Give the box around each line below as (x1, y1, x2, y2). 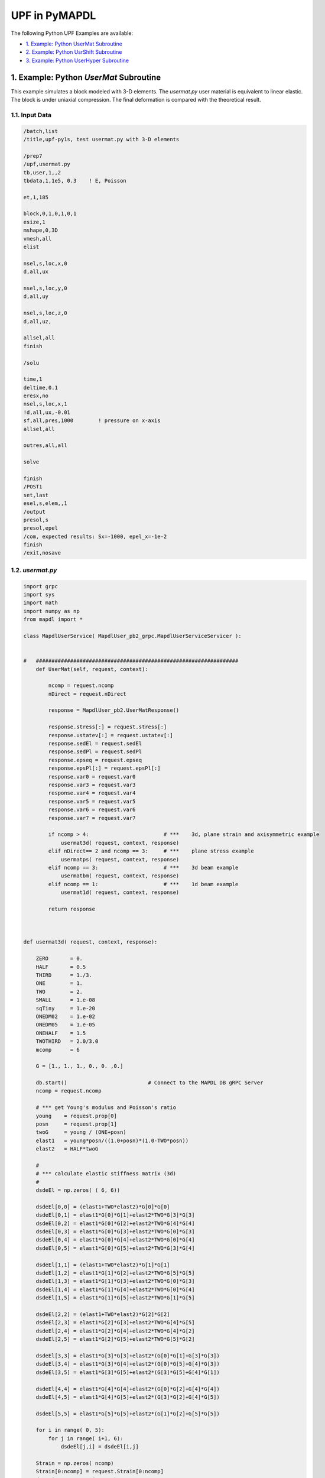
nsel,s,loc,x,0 (23, 260, 67, 267)
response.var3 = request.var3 (48, 782, 136, 788)
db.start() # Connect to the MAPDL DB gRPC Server (35, 1080, 264, 1086)
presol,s (23, 516, 49, 523)
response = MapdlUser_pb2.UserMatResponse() (48, 707, 180, 714)
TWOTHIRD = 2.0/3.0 (35, 1038, 99, 1045)
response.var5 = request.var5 (48, 798, 136, 805)
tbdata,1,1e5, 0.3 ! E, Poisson (23, 177, 126, 184)
